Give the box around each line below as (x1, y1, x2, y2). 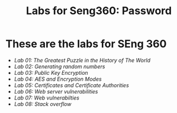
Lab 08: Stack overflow (14, 100, 72, 107)
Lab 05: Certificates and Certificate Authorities (14, 81, 130, 89)
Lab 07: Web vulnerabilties (14, 94, 79, 101)
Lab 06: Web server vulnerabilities (14, 88, 98, 95)
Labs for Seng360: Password (25, 4, 172, 18)
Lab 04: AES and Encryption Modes (14, 75, 102, 82)
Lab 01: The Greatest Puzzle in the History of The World (14, 56, 150, 64)
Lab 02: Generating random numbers (14, 63, 105, 70)
